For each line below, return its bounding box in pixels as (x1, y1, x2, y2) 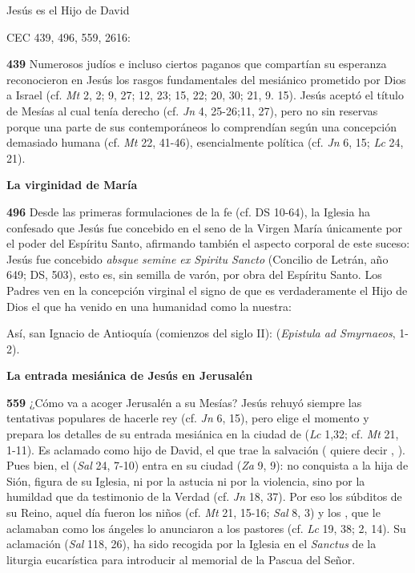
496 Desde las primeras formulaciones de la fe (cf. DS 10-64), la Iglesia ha (6, 203, 370, 220)
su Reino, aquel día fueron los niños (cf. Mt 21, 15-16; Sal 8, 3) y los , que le (6, 504, 381, 521)
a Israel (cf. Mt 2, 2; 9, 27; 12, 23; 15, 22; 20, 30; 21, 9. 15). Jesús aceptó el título (6, 87, 404, 103)
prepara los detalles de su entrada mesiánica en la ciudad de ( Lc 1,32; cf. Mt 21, (6, 426, 399, 442)
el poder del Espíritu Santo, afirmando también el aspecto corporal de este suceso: (6, 235, 410, 252)
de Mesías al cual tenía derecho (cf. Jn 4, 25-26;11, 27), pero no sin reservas (6, 102, 378, 119)
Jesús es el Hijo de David (6, 2, 130, 18)
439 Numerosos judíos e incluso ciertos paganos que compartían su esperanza (6, 55, 387, 72)
